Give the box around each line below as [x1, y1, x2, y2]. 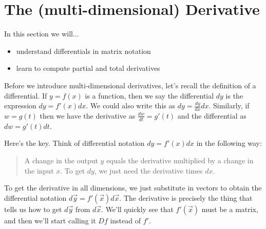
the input [24, 165, 54, 176]
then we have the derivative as [40, 110, 136, 121]
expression [4, 100, 36, 111]
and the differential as [177, 110, 246, 121]
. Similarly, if [208, 100, 250, 111]
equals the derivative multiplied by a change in [106, 155, 254, 165]
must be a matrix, [201, 203, 258, 214]
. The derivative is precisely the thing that [119, 192, 253, 203]
